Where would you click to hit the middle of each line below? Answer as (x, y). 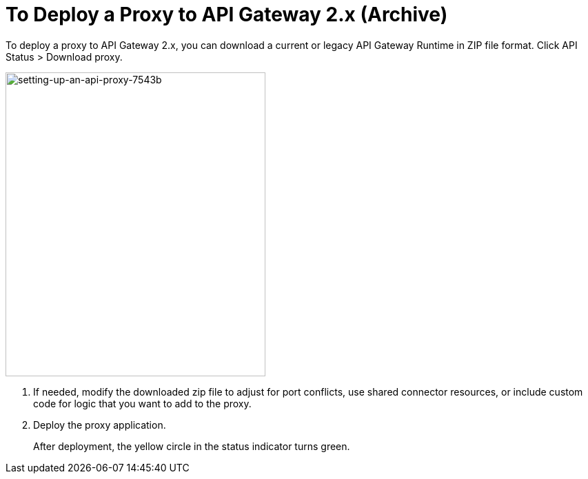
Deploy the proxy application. (100, 425)
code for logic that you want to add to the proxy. (142, 403)
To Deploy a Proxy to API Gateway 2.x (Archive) (227, 14)
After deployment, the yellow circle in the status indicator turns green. (192, 446)
